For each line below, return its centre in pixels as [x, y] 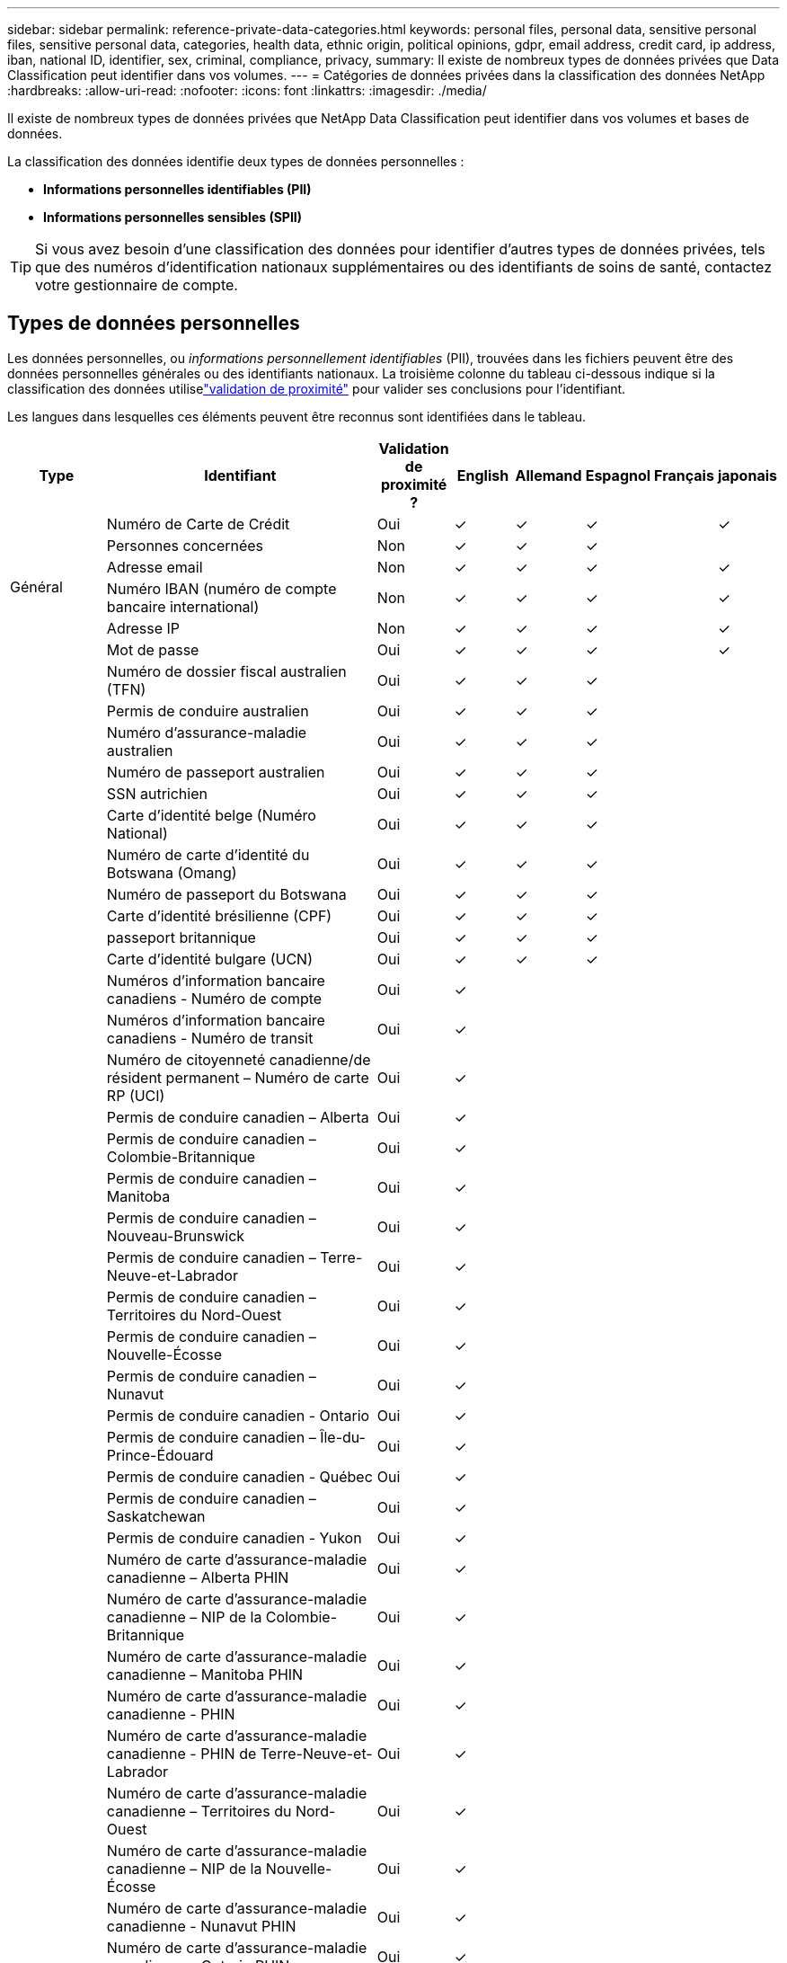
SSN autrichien [157, 793]
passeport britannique [181, 937]
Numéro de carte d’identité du [208, 854]
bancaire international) [183, 606]
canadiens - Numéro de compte [214, 998]
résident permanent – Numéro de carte [238, 1077]
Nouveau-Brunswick [176, 1235]
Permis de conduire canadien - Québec [239, 1476]
